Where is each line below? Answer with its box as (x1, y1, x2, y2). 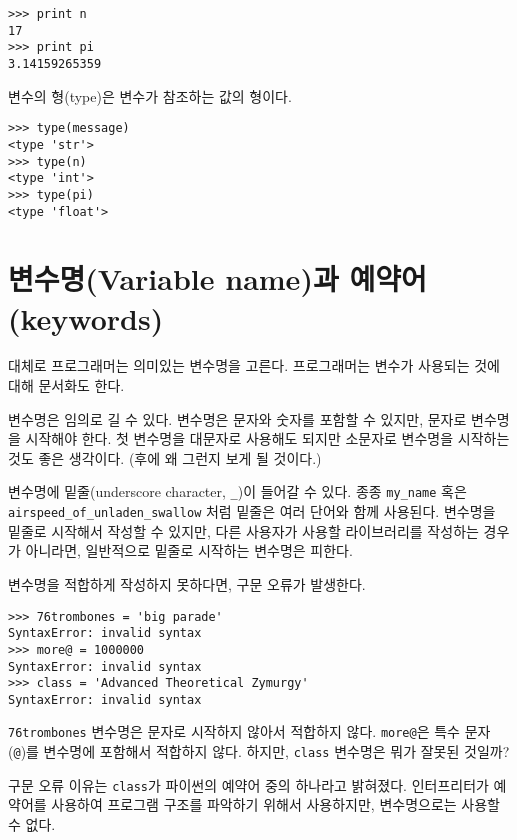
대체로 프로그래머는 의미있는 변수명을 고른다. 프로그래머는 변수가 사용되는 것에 (8, 355, 500, 376)
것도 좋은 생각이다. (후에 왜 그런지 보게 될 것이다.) (8, 447, 322, 468)
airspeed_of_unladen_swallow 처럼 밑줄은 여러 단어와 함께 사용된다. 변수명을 (8, 501, 496, 522)
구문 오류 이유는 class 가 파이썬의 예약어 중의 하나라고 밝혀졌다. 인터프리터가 (8, 774, 489, 795)
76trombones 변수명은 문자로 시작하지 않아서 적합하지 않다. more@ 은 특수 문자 (8, 721, 491, 742)
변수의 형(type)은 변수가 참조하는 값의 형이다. (8, 85, 292, 106)
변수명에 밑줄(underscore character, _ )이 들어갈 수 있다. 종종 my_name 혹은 (8, 481, 467, 502)
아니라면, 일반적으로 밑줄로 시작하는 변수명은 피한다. (25, 540, 353, 561)
